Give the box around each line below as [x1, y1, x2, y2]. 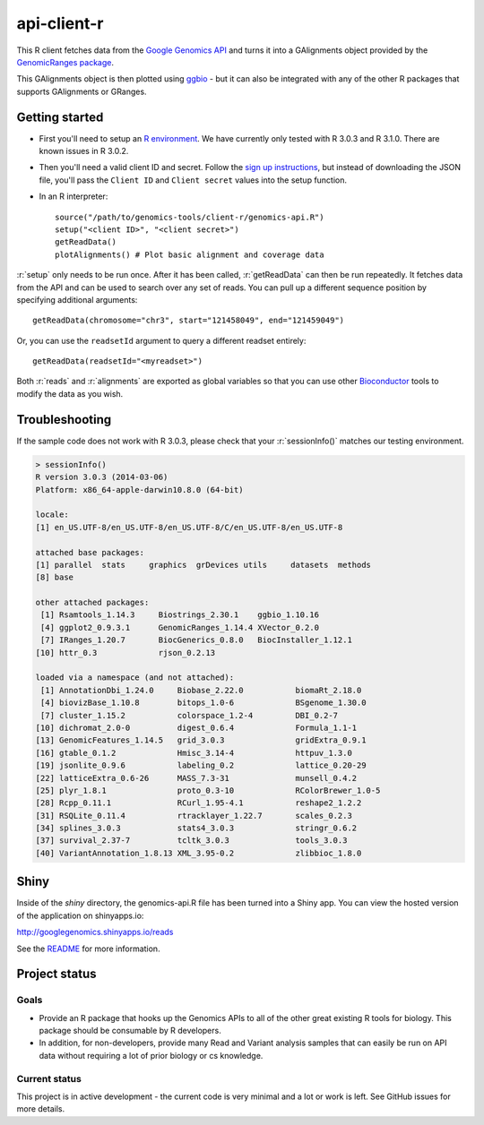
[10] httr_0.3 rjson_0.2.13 [35, 648, 215, 657]
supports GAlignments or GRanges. [16, 86, 147, 97]
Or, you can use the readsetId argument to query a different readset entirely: [16, 335, 307, 346]
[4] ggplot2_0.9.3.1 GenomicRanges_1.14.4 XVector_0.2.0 [40, 623, 320, 632]
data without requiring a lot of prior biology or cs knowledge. [39, 1050, 264, 1061]
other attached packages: [35, 597, 150, 608]
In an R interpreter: [39, 191, 108, 202]
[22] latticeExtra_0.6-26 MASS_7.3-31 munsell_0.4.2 [35, 773, 358, 783]
